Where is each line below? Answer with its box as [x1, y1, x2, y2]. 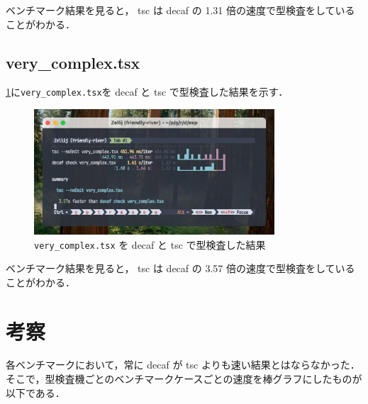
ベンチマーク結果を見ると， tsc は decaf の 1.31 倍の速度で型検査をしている [6, 3, 355, 17]
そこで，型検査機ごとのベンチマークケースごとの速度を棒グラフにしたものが [6, 371, 362, 386]
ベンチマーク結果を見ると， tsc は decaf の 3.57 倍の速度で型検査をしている [6, 261, 355, 276]
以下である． [6, 385, 65, 400]
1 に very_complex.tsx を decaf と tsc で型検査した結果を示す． [6, 84, 289, 99]
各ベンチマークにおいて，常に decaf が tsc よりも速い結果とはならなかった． [6, 357, 360, 372]
